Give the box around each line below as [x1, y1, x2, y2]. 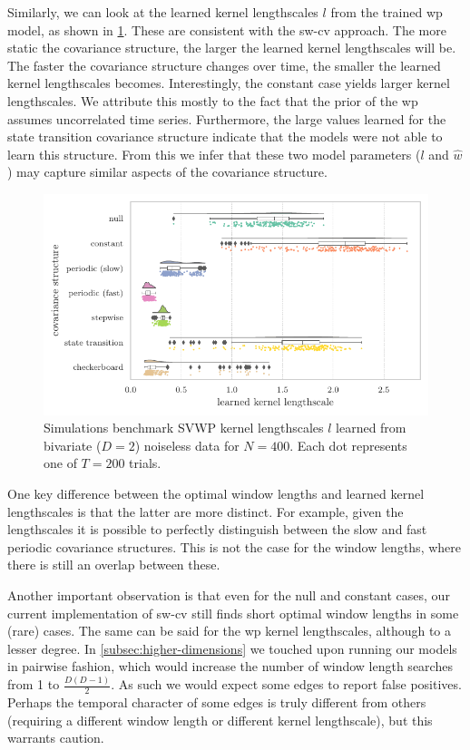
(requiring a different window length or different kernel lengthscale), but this [7, 710, 433, 729]
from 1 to [7, 675, 60, 694]
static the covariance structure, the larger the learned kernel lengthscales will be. [7, 38, 456, 57]
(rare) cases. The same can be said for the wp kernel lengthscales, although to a [7, 621, 452, 640]
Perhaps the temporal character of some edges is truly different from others [7, 693, 426, 712]
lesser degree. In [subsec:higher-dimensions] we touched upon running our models [7, 638, 457, 657]
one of [44, 453, 77, 472]
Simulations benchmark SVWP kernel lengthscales [44, 418, 324, 437]
